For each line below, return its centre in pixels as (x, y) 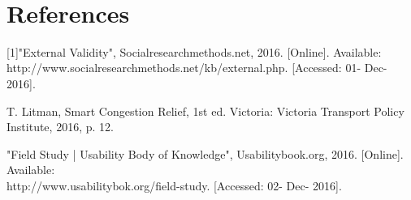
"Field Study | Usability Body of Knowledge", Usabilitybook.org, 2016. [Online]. (205, 153)
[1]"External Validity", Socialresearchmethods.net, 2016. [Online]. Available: (194, 51)
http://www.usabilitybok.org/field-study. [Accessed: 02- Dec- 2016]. (174, 185)
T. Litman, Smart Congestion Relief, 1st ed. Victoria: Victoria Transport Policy (205, 111)
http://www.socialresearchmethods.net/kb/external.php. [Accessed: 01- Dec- (197, 68)
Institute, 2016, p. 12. (60, 127)
